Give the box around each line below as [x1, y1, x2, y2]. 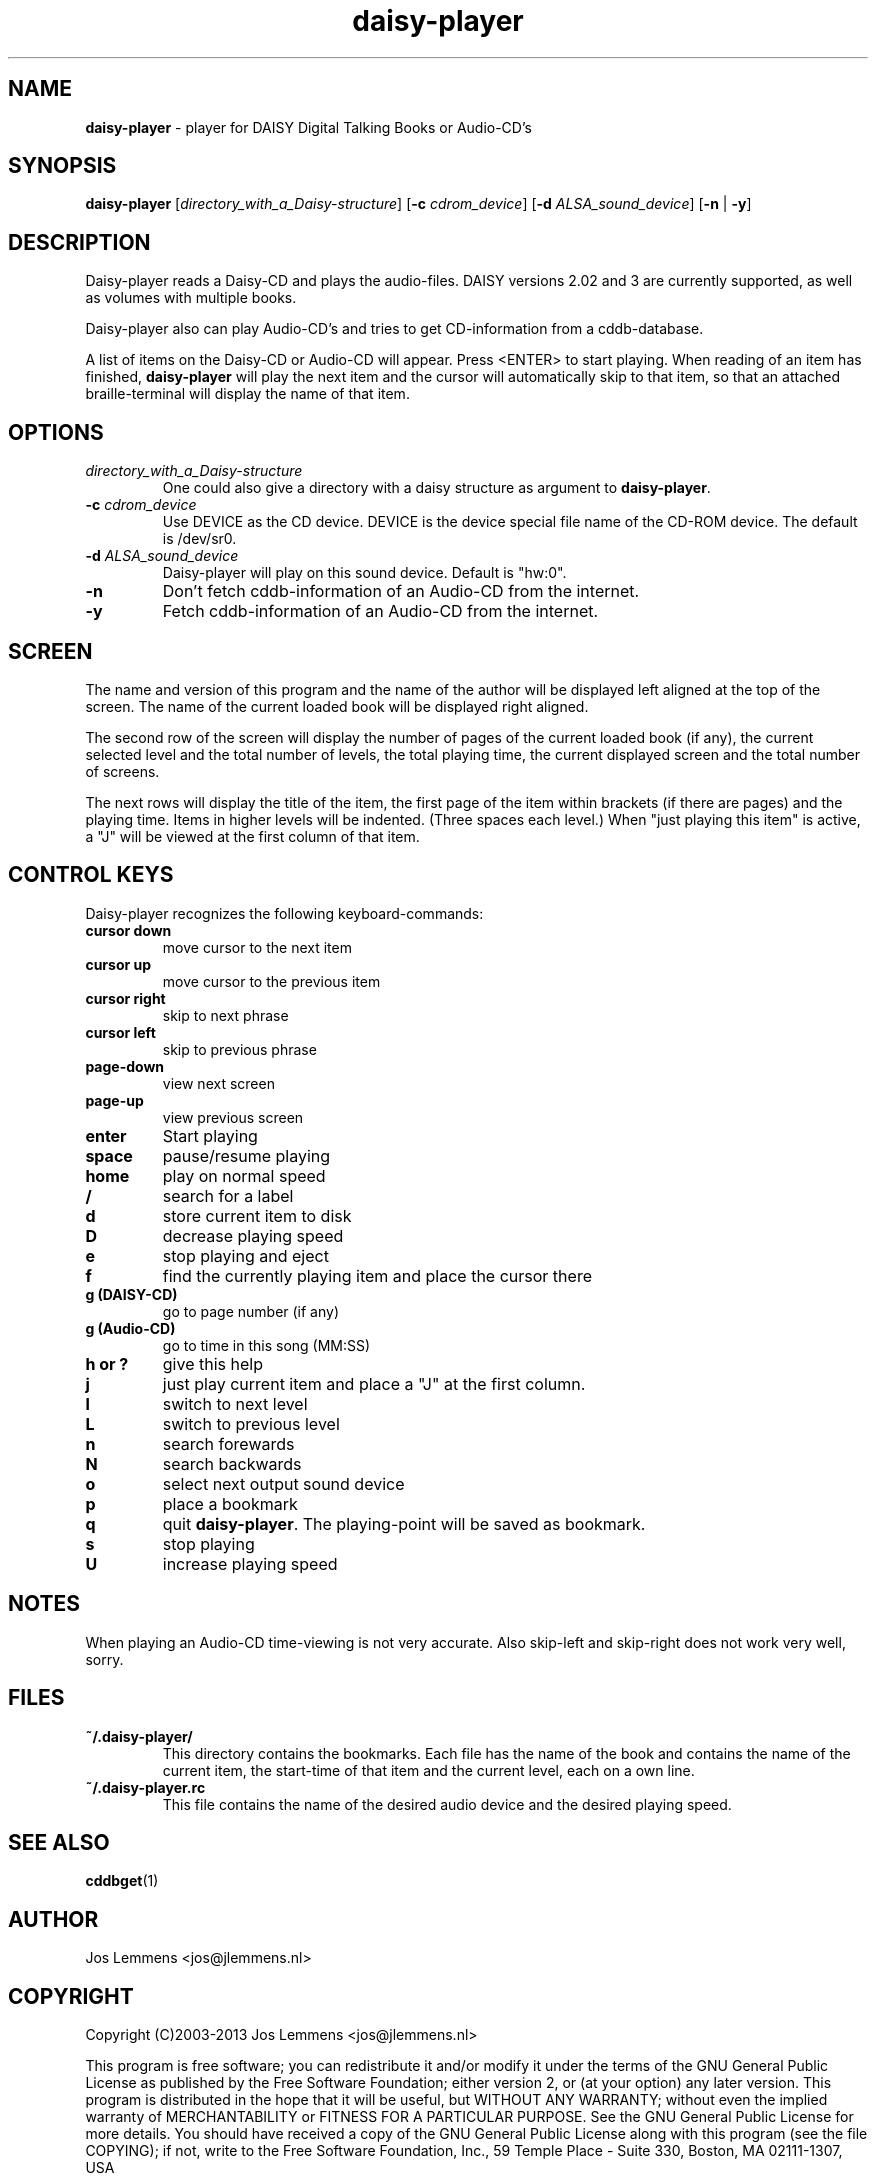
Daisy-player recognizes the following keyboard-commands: [85, 904, 484, 922]
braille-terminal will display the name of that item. [85, 385, 410, 403]
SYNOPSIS [8, 153, 117, 179]
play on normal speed [162, 1165, 326, 1186]
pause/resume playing [162, 1145, 331, 1166]
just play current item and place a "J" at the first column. [162, 1373, 586, 1394]
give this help [162, 1353, 263, 1374]
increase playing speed [162, 1553, 338, 1574]
